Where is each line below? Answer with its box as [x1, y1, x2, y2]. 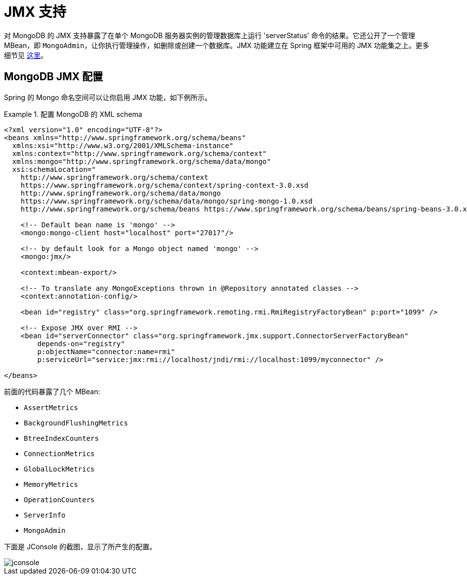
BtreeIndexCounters [24, 434, 99, 442]
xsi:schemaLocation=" [12, 165, 96, 173]
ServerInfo [24, 511, 66, 519]
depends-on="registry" [37, 339, 125, 348]
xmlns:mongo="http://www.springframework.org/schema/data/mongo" [12, 157, 271, 165]
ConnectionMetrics [24, 449, 95, 458]
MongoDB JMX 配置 [4, 70, 103, 83]
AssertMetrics [24, 403, 78, 412]
